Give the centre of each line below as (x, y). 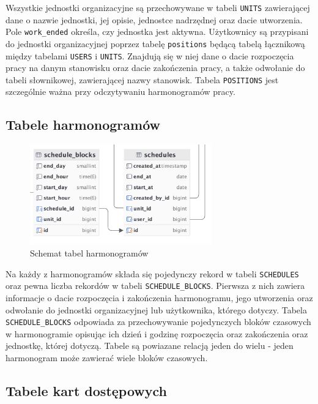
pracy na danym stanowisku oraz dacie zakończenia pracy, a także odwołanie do (155, 68)
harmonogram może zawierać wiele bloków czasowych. (107, 357)
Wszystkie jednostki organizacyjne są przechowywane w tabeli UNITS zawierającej (158, 7)
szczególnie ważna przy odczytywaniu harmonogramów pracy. (120, 92)
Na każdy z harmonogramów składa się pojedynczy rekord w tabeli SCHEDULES (152, 273)
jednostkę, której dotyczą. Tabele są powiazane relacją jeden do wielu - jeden (150, 346)
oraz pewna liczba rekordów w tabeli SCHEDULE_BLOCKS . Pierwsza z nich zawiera (155, 286)
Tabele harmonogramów (83, 125)
